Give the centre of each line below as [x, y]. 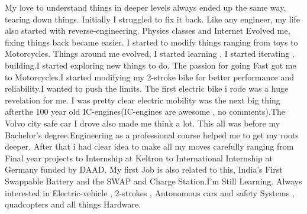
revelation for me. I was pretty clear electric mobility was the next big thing [143, 100]
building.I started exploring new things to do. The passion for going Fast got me [151, 65]
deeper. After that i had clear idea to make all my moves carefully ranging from [149, 146]
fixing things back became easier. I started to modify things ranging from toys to [151, 42]
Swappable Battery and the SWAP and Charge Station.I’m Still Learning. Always [153, 181]
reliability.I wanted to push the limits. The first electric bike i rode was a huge [147, 88]
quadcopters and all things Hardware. [73, 204]
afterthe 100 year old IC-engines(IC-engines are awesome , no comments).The [145, 111]
